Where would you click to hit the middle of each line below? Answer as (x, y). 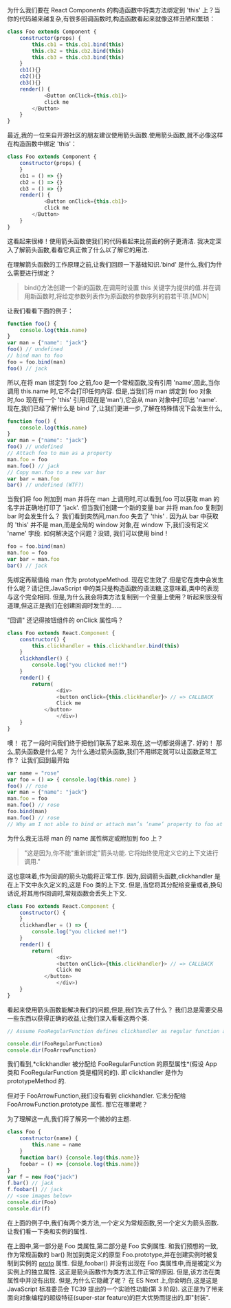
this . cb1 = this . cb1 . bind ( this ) (78, 44)
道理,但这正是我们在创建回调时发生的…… (65, 605)
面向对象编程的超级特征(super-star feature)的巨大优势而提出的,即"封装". (109, 1297)
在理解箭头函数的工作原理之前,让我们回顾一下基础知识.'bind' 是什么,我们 (109, 264)
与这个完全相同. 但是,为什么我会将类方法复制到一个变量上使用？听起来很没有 (115, 597)
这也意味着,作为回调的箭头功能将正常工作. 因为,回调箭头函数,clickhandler (110, 876)
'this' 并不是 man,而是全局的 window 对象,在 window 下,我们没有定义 (112, 525)
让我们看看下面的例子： (40, 311)
